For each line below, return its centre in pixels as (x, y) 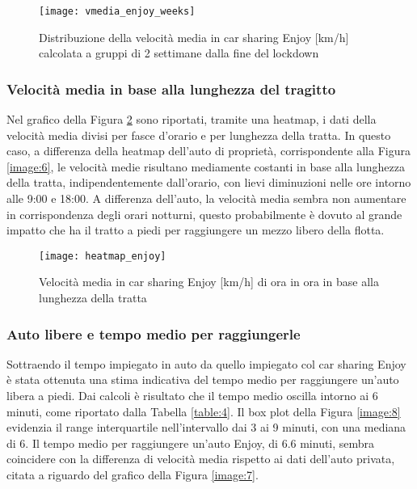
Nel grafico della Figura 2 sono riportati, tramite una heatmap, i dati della (192, 119)
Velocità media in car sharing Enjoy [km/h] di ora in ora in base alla (209, 282)
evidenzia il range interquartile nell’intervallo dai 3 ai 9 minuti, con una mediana (206, 427)
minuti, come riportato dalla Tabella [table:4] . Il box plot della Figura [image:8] (204, 411)
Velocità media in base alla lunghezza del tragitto (171, 89)
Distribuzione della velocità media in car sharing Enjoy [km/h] (194, 37)
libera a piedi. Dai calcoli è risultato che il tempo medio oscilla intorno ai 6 (192, 396)
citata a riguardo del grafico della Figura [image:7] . (133, 475)
